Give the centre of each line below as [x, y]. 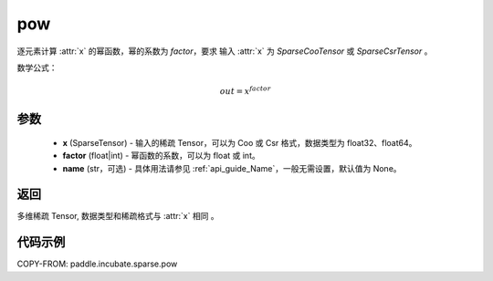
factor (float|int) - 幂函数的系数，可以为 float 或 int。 [161, 156]
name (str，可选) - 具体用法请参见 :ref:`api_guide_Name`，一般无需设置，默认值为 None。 [232, 168]
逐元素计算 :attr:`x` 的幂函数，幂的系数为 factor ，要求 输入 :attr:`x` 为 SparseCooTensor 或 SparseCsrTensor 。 [225, 51]
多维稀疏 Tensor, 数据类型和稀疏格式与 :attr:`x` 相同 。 [118, 216]
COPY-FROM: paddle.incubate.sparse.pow [97, 264]
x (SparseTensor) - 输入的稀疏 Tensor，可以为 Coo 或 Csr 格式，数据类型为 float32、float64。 [240, 142]
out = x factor [245, 91]
